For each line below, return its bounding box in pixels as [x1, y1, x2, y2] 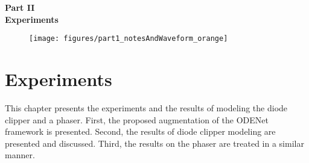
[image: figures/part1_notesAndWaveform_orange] [29, 34, 228, 43]
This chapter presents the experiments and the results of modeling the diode [5, 101, 288, 114]
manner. [5, 149, 35, 161]
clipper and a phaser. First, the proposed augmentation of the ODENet [5, 113, 269, 126]
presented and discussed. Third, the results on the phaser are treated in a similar [5, 137, 304, 149]
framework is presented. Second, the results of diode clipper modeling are [5, 125, 276, 138]
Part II [5, 1, 35, 13]
